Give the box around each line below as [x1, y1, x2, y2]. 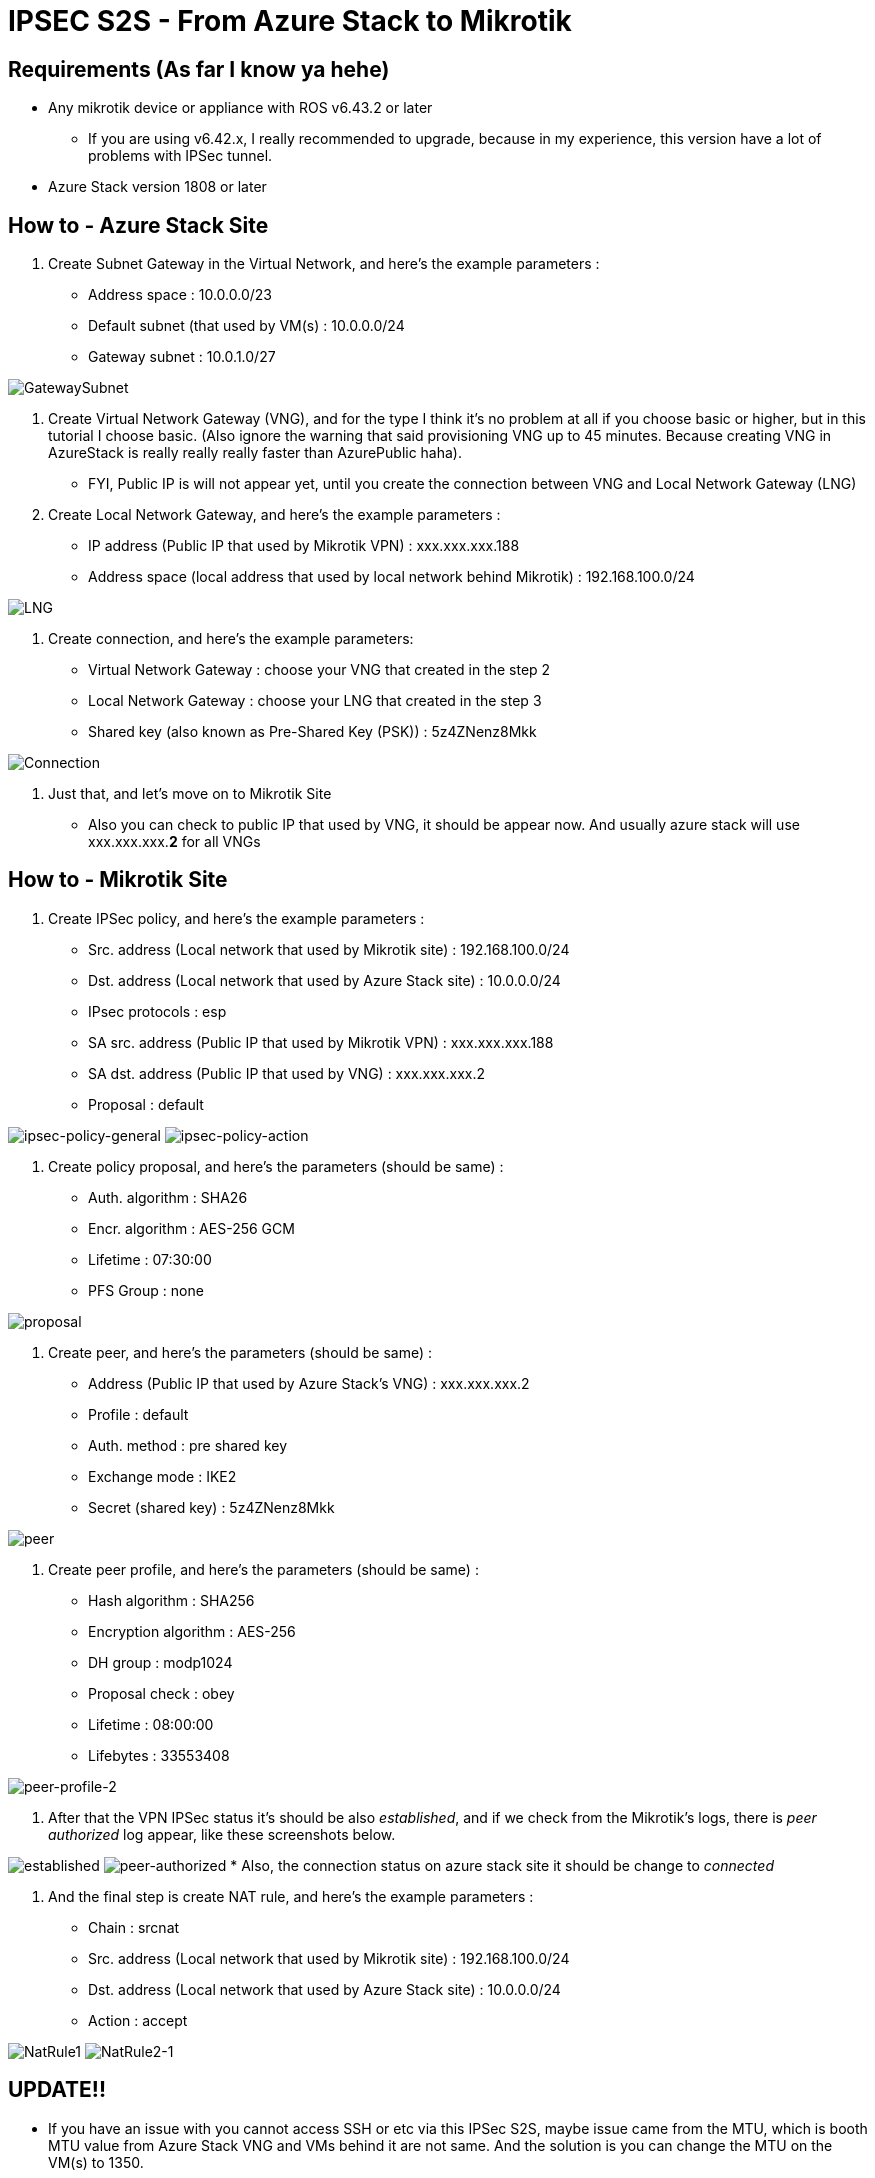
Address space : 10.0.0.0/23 [88, 286, 272, 304]
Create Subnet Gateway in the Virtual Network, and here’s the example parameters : [48, 255, 600, 273]
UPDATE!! [8, 2077, 107, 2103]
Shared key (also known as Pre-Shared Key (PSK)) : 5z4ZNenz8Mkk [88, 723, 537, 741]
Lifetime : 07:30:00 [88, 1250, 212, 1268]
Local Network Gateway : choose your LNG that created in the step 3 [88, 692, 542, 710]
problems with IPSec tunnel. [88, 147, 273, 165]
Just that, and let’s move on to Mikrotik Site [48, 785, 332, 803]
